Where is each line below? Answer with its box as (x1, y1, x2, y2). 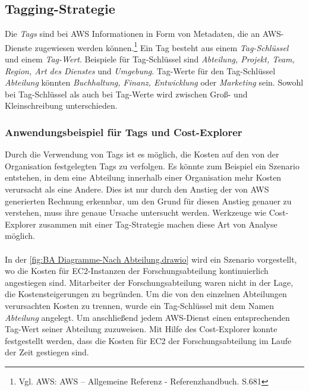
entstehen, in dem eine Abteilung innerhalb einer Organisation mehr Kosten (5, 171, 282, 184)
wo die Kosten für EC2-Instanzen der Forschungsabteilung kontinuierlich (5, 264, 269, 277)
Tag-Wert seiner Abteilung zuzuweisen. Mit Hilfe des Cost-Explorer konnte (5, 323, 278, 335)
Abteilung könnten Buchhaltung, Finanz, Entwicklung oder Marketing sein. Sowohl (5, 76, 304, 89)
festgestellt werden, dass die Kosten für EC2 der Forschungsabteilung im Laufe (5, 334, 292, 346)
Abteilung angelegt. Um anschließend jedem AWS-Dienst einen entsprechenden (5, 311, 290, 323)
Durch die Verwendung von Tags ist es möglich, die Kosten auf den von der (5, 148, 279, 160)
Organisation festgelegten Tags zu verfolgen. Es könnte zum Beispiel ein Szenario (5, 159, 299, 172)
